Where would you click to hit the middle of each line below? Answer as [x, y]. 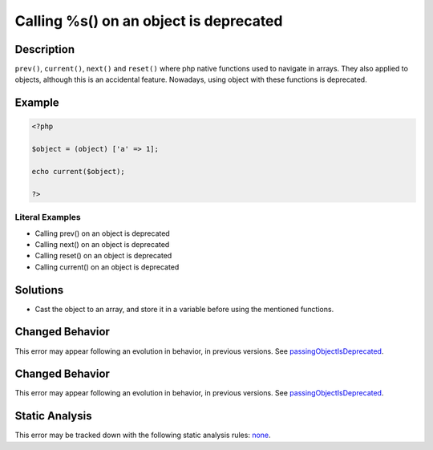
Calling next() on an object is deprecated [102, 244]
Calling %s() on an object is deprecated [149, 21]
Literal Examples [48, 217]
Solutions [39, 290]
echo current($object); [79, 172]
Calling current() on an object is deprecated [107, 267]
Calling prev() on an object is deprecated [102, 233]
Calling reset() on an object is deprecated [103, 256]
